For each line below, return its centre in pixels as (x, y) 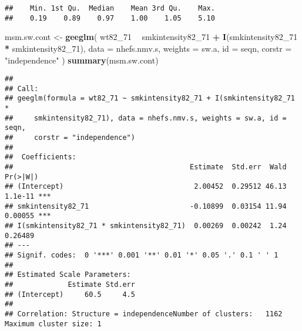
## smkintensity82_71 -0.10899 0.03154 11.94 (146, 206)
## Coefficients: (41, 157)
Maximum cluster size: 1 (53, 324)
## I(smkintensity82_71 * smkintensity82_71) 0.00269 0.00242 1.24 (146, 225)
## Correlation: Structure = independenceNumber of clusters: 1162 (144, 314)
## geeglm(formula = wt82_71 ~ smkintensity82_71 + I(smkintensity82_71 (150, 98)
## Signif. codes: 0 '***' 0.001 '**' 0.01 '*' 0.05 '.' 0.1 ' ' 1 (142, 255)
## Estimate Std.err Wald (146, 167)
